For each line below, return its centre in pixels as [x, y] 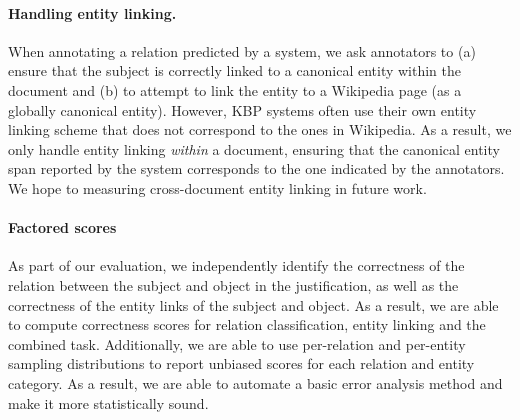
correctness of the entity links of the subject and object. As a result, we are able [253, 304]
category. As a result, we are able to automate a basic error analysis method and [255, 382]
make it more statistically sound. [108, 402]
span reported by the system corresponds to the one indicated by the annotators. [256, 168]
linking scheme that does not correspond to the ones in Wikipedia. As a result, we [260, 129]
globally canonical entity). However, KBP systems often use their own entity [242, 109]
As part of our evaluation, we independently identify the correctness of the [236, 265]
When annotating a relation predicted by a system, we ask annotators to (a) [242, 50]
